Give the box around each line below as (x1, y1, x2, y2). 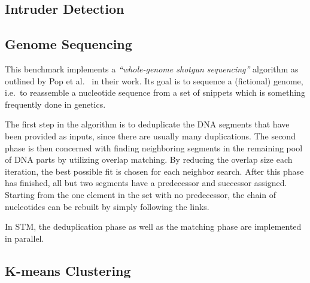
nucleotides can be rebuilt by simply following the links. (5, 200, 209, 212)
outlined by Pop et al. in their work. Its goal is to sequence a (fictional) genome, (5, 74, 303, 87)
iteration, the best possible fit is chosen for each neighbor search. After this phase (5, 165, 304, 177)
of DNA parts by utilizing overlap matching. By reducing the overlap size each (5, 153, 293, 166)
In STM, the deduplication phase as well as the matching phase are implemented (5, 220, 302, 233)
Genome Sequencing (5, 35, 132, 53)
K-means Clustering (5, 261, 131, 279)
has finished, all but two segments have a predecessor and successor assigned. (5, 177, 287, 189)
